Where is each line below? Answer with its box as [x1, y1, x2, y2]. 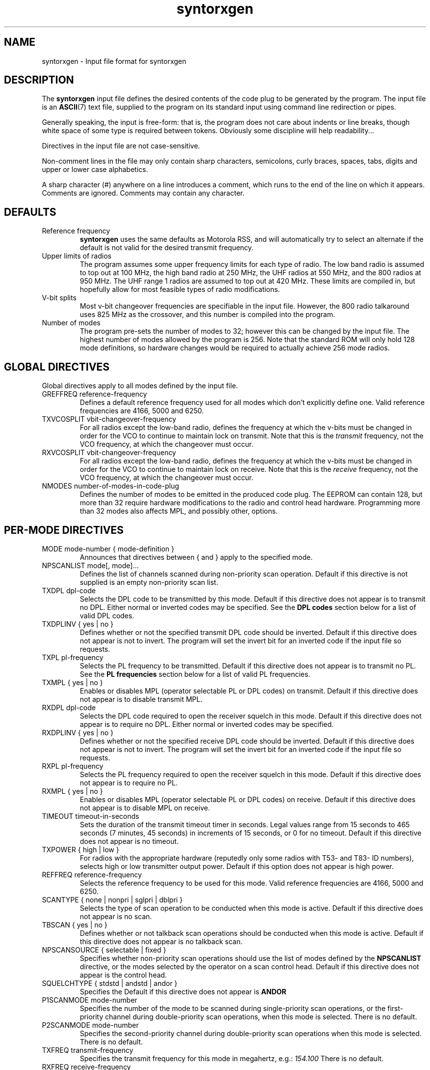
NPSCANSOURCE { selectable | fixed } [42, 945, 166, 954]
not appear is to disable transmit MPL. [80, 694, 203, 703]
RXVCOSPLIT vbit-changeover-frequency [42, 448, 176, 457]
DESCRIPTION [4, 74, 74, 87]
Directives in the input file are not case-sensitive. [42, 142, 200, 150]
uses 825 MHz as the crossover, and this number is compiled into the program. [80, 310, 335, 319]
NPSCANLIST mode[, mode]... [42, 561, 139, 570]
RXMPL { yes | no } [42, 786, 103, 795]
